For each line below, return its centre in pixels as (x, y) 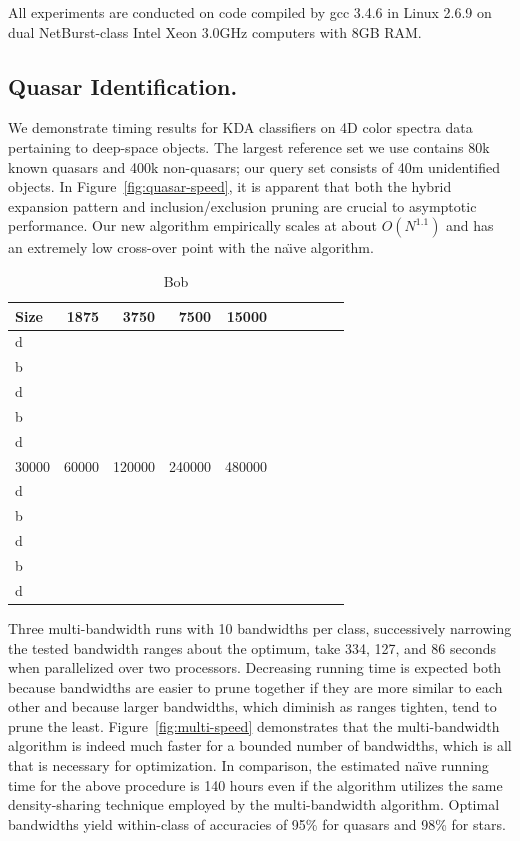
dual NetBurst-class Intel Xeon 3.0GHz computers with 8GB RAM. (215, 31)
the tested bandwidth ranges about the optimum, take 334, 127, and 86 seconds (252, 647)
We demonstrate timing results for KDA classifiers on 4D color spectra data (240, 127)
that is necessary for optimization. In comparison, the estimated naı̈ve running (248, 765)
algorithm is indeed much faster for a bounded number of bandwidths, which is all (260, 745)
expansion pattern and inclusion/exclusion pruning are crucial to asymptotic (242, 205)
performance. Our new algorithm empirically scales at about (193, 225)
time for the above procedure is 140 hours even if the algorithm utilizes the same (255, 784)
